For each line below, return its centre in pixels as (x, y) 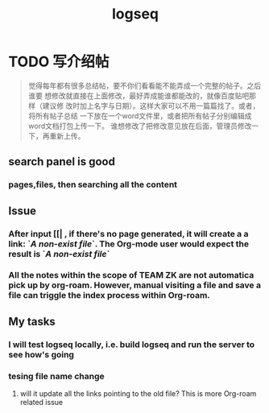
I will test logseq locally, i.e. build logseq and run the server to (132, 345)
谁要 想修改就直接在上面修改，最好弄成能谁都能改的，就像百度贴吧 (139, 95)
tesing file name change (56, 376)
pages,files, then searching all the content (93, 184)
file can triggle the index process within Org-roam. (110, 295)
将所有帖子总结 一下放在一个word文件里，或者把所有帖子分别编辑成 (140, 116)
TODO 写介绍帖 (59, 62)
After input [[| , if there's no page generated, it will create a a (128, 233)
